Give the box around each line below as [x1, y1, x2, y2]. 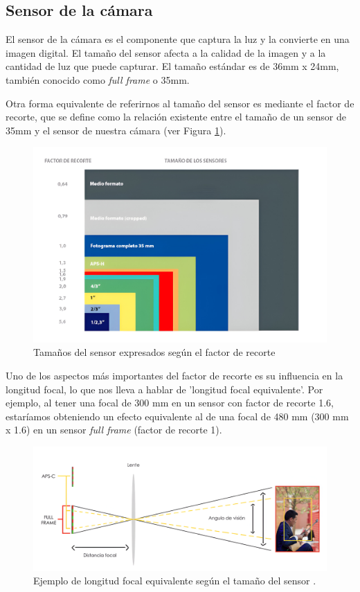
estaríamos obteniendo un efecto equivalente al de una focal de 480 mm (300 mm [6, 409, 349, 423]
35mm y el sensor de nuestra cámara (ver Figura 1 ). [6, 123, 226, 137]
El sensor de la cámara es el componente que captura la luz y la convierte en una [6, 32, 350, 46]
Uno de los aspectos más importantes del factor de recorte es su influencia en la [6, 368, 343, 382]
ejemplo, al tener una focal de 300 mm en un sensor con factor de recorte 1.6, [6, 395, 334, 410]
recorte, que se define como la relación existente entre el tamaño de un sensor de [6, 109, 346, 124]
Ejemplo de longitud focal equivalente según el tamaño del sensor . [33, 573, 316, 588]
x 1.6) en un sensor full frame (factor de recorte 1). [6, 422, 222, 437]
